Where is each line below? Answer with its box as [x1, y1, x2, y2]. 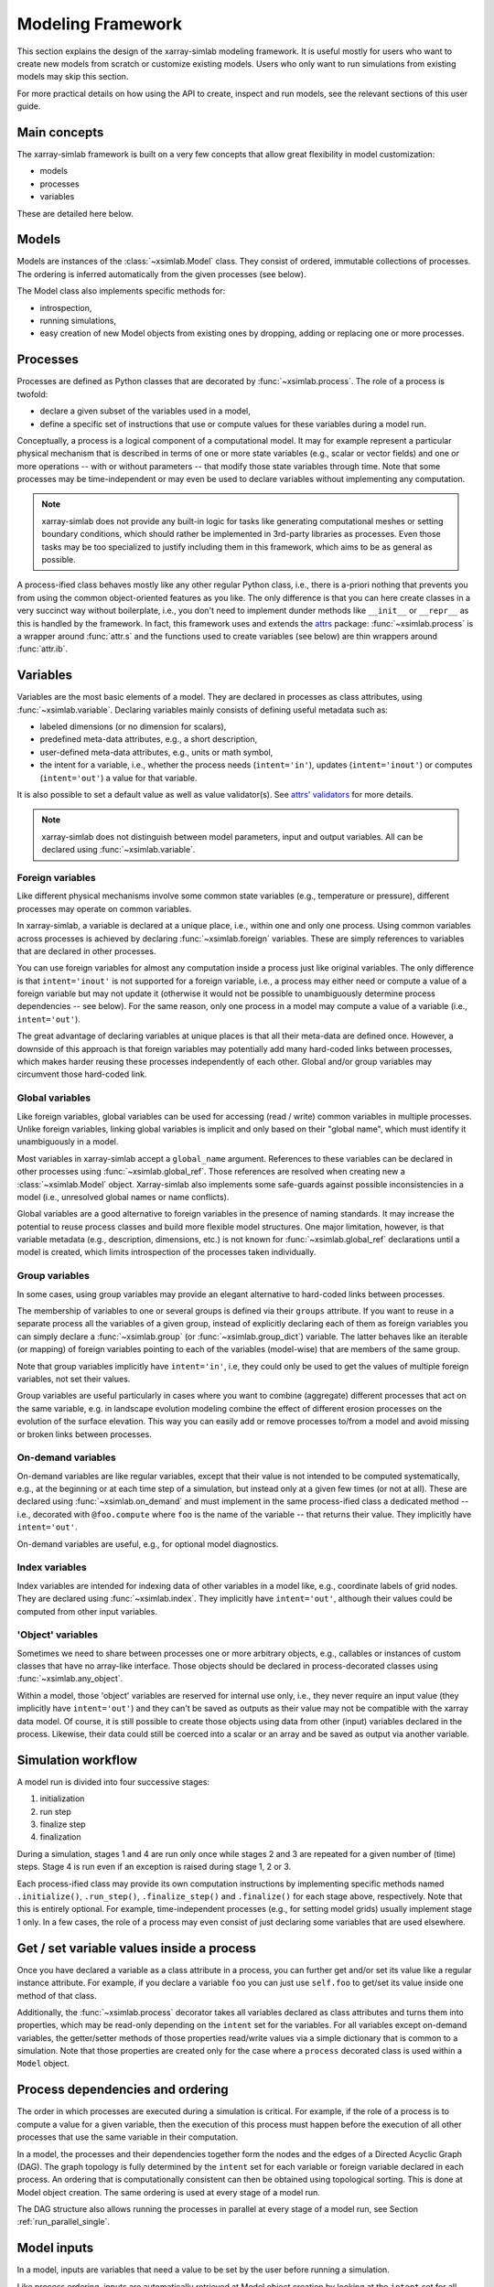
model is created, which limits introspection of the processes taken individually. [16, 1247, 317, 1258]
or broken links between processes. [16, 1428, 153, 1440]
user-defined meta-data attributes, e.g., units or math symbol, [39, 746, 274, 757]
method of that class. [16, 1990, 98, 2001]
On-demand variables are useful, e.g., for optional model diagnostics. [16, 1538, 279, 1550]
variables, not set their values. [16, 1373, 131, 1384]
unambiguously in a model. [16, 1136, 119, 1147]
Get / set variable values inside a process [16, 1940, 256, 1956]
